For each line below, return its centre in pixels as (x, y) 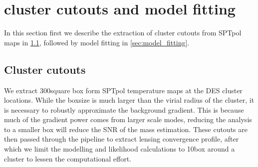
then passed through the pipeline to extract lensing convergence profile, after (122, 139)
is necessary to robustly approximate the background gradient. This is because (124, 109)
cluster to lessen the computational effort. (68, 158)
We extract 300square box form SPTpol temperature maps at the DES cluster (123, 90)
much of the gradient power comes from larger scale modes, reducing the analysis (128, 119)
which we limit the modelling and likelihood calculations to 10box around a (120, 149)
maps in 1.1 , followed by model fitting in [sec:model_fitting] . (97, 42)
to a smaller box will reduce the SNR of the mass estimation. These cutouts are (126, 129)
